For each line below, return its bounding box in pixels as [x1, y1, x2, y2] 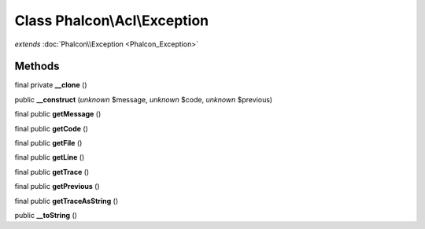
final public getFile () [14, 139, 83, 148]
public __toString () [14, 210, 78, 220]
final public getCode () [14, 124, 88, 133]
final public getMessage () [14, 109, 102, 119]
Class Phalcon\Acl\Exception [14, 12, 209, 29]
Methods [14, 60, 60, 73]
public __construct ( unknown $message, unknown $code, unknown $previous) [14, 94, 273, 104]
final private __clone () [14, 80, 87, 90]
